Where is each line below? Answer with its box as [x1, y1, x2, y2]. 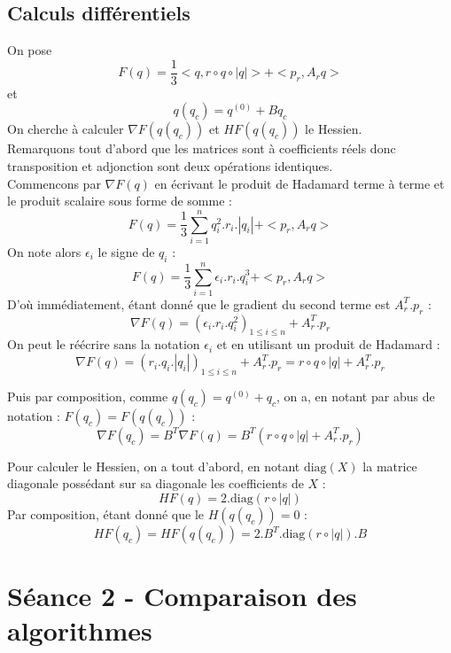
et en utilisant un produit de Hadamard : [216, 335, 440, 354]
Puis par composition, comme [7, 386, 168, 405]
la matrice [362, 456, 417, 475]
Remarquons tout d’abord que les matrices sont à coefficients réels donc [7, 139, 396, 158]
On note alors [7, 242, 82, 260]
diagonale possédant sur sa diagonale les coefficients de [7, 474, 304, 493]
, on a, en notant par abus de [276, 386, 435, 405]
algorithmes [7, 612, 152, 649]
